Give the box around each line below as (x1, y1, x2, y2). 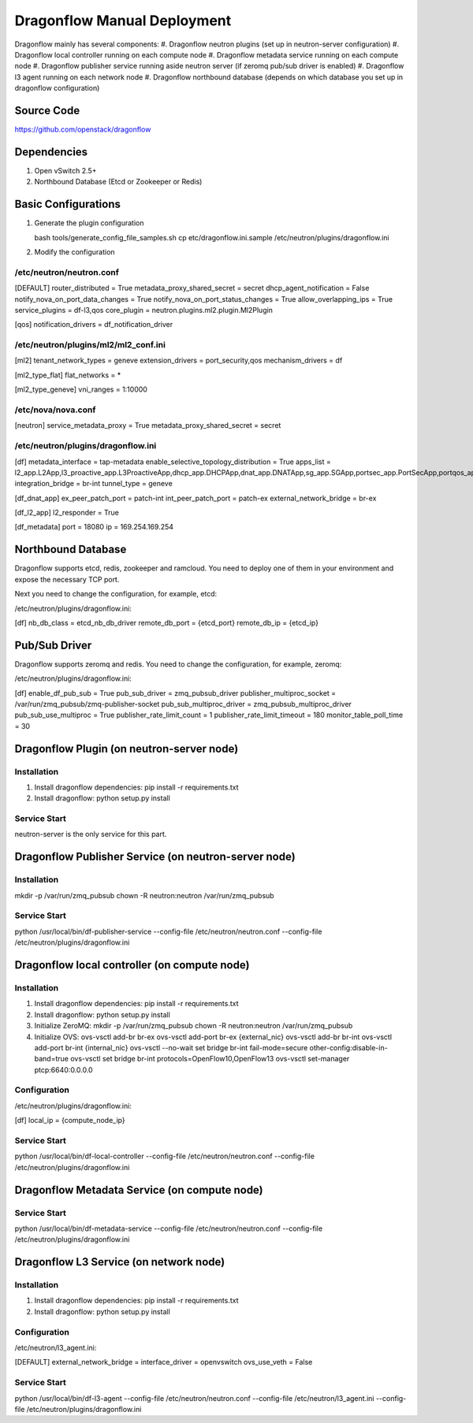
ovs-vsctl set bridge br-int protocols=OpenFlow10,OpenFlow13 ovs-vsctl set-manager (69, 1054, 350, 1064)
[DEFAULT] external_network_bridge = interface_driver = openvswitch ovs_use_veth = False (14, 1358, 313, 1367)
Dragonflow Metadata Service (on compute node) (14, 1183, 263, 1197)
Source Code (14, 103, 80, 117)
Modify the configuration (34, 247, 115, 256)
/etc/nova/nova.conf (14, 404, 96, 415)
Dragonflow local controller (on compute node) (14, 958, 250, 972)
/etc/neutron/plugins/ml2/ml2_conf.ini (14, 340, 166, 351)
